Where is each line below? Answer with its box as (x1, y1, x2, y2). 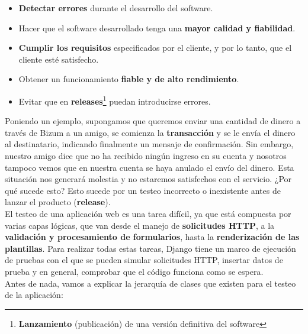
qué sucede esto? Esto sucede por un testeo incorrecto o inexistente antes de (5, 184, 281, 196)
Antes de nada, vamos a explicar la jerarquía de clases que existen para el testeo (5, 277, 296, 289)
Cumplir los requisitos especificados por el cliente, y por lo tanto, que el (18, 41, 292, 54)
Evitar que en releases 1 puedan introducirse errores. (18, 93, 211, 107)
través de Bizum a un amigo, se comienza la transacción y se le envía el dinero (5, 126, 296, 138)
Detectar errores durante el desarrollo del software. (18, 2, 213, 14)
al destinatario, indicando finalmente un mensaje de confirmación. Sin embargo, (5, 138, 294, 150)
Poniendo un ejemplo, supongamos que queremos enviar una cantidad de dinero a (5, 115, 301, 127)
